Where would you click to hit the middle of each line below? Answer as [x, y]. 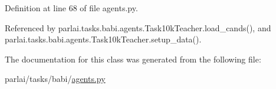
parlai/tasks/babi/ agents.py [55, 79]
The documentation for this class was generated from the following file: [133, 59]
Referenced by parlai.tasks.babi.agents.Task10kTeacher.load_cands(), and [138, 27]
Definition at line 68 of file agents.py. [71, 8]
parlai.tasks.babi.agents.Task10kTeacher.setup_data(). [103, 39]
